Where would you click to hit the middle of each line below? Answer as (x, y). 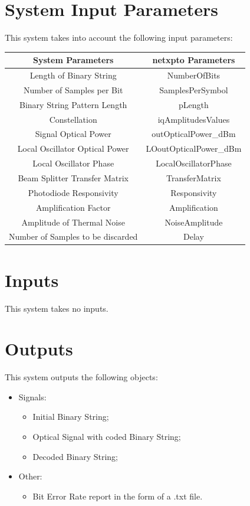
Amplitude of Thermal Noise (73, 222)
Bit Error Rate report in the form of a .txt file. (118, 496)
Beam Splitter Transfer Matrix (73, 177)
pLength (194, 104)
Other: (30, 476)
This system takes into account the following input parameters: (119, 37)
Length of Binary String (73, 75)
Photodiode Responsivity (73, 192)
